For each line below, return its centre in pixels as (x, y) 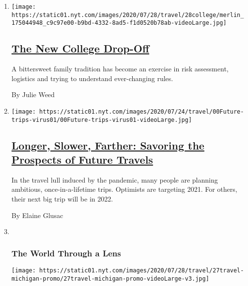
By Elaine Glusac (37, 215)
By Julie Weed (33, 94)
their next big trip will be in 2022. (62, 199)
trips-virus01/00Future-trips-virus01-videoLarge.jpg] (102, 120)
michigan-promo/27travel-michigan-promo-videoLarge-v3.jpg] (110, 278)
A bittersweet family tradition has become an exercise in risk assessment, (120, 69)
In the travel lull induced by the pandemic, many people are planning (115, 179)
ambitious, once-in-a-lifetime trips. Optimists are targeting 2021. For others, (124, 189)
